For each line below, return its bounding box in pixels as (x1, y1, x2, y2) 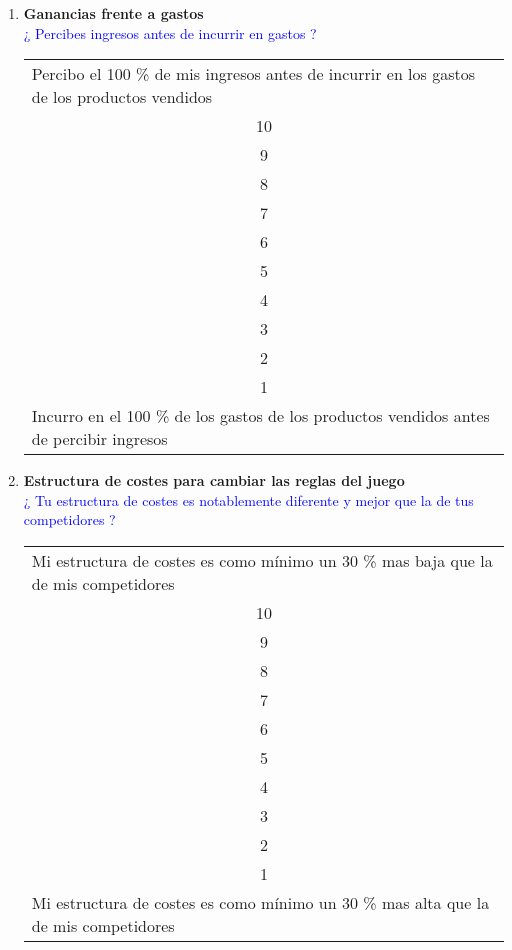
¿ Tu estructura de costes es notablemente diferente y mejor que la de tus (23, 489, 474, 510)
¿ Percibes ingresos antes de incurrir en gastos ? (23, 22, 317, 43)
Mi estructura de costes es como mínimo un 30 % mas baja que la (31, 548, 493, 572)
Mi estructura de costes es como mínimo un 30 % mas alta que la (31, 890, 490, 914)
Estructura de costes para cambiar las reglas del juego (23, 470, 405, 491)
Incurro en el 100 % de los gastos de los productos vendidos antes (31, 404, 490, 428)
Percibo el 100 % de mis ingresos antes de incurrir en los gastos (31, 62, 476, 86)
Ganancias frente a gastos (23, 3, 204, 23)
